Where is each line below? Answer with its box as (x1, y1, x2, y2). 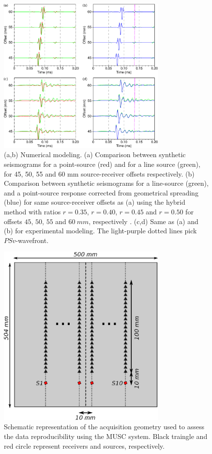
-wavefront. (15, 235, 49, 245)
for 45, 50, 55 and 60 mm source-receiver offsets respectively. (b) (4, 168, 195, 178)
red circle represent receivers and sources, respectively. (4, 440, 165, 451)
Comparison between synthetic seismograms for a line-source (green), (4, 178, 209, 188)
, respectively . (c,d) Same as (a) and (89, 216, 198, 226)
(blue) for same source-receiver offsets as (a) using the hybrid (4, 197, 185, 207)
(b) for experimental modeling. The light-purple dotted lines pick (4, 226, 197, 236)
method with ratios (4, 207, 61, 217)
